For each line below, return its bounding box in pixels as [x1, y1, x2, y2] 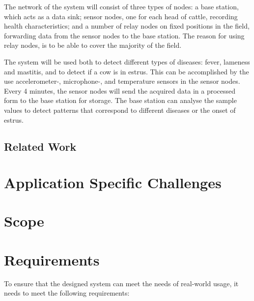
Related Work [4, 138, 77, 154]
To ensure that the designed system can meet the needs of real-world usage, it [4, 278, 239, 288]
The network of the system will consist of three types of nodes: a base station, [4, 1, 239, 11]
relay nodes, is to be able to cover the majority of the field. [4, 40, 182, 50]
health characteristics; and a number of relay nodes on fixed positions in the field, [4, 21, 250, 31]
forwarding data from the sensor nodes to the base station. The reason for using [4, 30, 245, 40]
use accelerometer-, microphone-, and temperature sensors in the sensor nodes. [4, 76, 240, 86]
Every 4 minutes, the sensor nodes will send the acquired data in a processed [4, 85, 236, 96]
